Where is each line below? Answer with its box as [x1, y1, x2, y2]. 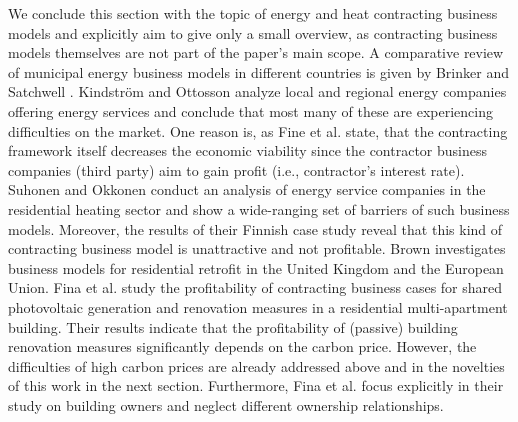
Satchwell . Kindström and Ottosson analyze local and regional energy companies [8, 81, 507, 102]
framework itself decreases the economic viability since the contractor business [8, 140, 488, 161]
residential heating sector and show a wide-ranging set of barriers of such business [8, 198, 510, 219]
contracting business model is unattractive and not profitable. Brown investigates [8, 238, 506, 259]
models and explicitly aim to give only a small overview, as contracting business [8, 22, 498, 43]
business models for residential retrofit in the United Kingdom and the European [8, 257, 504, 278]
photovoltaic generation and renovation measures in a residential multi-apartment [8, 296, 508, 317]
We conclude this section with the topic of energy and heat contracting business [8, 3, 498, 23]
